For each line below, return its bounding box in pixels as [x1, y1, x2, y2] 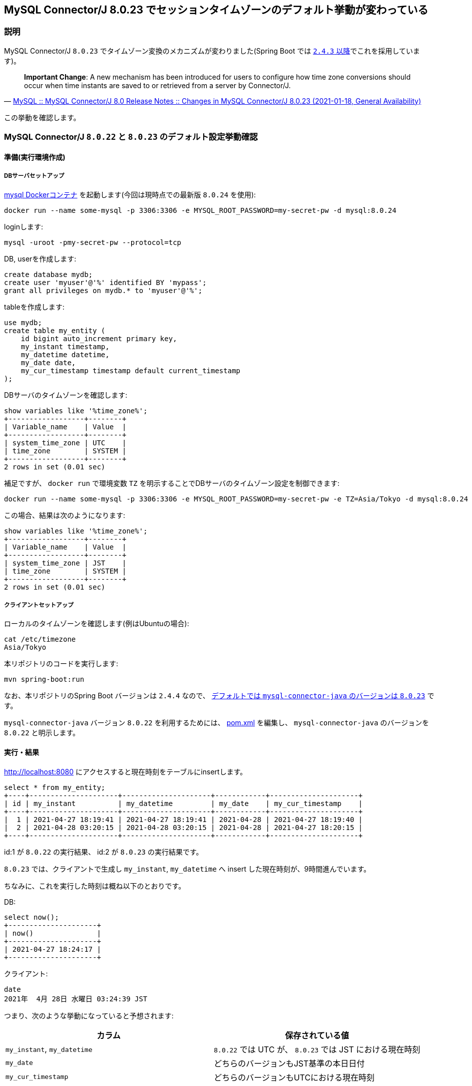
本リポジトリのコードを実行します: [4, 659, 119, 668]
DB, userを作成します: [4, 254, 77, 263]
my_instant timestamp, [21, 342, 110, 351]
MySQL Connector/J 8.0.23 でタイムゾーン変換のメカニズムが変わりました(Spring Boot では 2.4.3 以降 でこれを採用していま [4, 46, 420, 55]
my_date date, [21, 358, 76, 367]
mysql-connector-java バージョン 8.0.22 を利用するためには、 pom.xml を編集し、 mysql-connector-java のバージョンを [4, 718, 429, 727]
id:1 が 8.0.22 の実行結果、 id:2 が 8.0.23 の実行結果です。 [4, 847, 203, 856]
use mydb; [4, 318, 42, 327]
